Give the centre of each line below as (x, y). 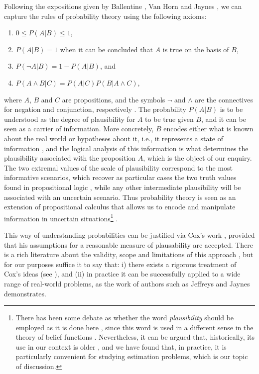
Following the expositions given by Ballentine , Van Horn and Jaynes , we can (123, 6)
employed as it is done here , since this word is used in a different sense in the (134, 327)
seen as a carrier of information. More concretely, (79, 129)
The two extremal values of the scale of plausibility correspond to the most (118, 167)
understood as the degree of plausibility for (70, 119)
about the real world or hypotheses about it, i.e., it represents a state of (114, 138)
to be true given (169, 119)
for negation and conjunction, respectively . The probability (95, 109)
